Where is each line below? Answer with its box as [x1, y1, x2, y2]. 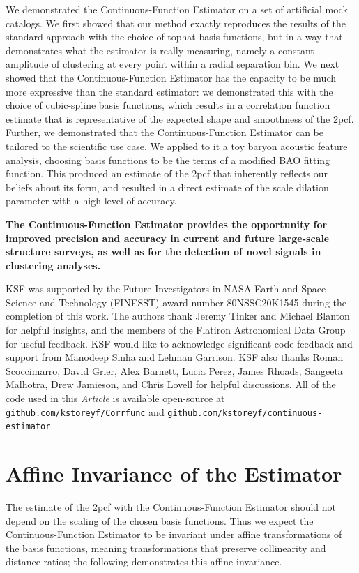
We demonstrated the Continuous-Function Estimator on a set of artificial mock [6, 2, 348, 16]
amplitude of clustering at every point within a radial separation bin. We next [6, 57, 339, 71]
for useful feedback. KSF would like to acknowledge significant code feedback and [6, 336, 353, 350]
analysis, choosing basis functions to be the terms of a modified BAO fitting [6, 152, 330, 167]
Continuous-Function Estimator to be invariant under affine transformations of [6, 527, 342, 542]
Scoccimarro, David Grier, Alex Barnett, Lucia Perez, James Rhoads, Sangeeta [6, 363, 343, 378]
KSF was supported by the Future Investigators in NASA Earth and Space [6, 281, 326, 296]
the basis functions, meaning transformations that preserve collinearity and [6, 540, 326, 555]
